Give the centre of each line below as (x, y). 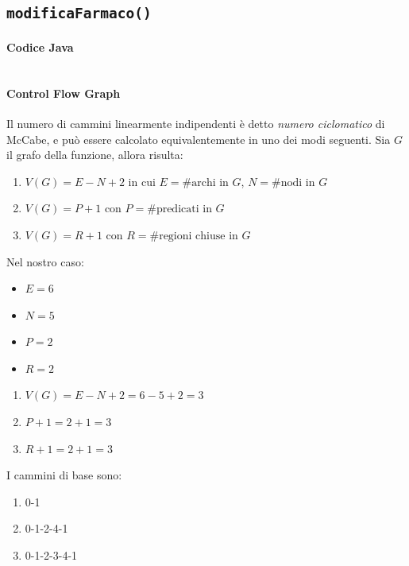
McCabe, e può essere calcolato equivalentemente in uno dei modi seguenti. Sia (199, 139)
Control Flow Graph (64, 93)
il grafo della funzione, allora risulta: (95, 155)
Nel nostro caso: (45, 261)
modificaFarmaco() (79, 14)
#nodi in (293, 182)
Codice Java (40, 47)
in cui (142, 181)
